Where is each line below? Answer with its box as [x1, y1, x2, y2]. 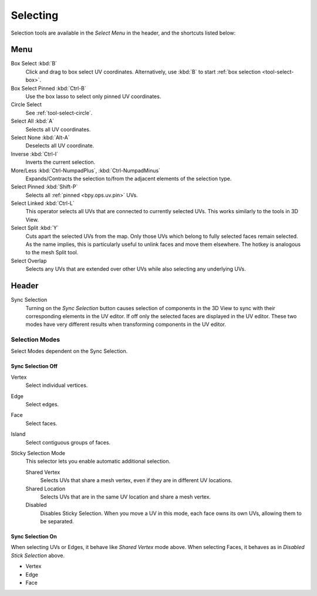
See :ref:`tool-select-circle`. [25, 109, 93, 116]
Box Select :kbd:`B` [11, 60, 58, 67]
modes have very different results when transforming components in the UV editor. [25, 321, 226, 328]
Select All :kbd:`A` [11, 117, 55, 124]
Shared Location [25, 485, 66, 492]
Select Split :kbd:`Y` [11, 224, 59, 231]
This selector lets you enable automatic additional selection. [25, 458, 171, 465]
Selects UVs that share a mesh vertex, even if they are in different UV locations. [40, 477, 233, 484]
